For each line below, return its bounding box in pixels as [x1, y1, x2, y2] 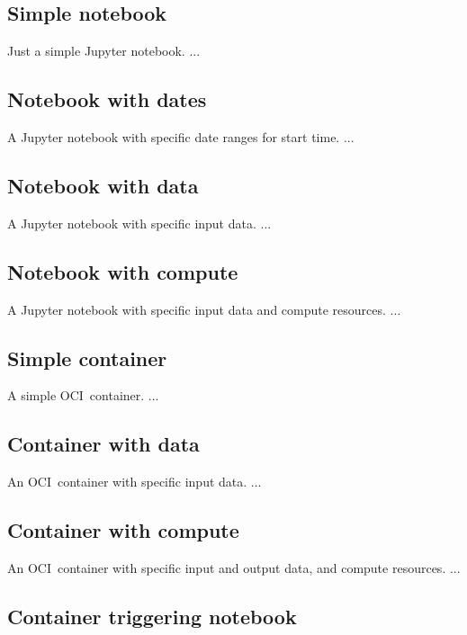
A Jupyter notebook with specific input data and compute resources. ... [7, 300, 401, 318]
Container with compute [7, 516, 239, 544]
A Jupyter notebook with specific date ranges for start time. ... [7, 128, 355, 146]
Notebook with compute [7, 257, 238, 285]
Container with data [7, 430, 200, 458]
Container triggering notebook [7, 602, 297, 630]
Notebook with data [7, 171, 199, 199]
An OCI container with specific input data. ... [7, 472, 262, 491]
